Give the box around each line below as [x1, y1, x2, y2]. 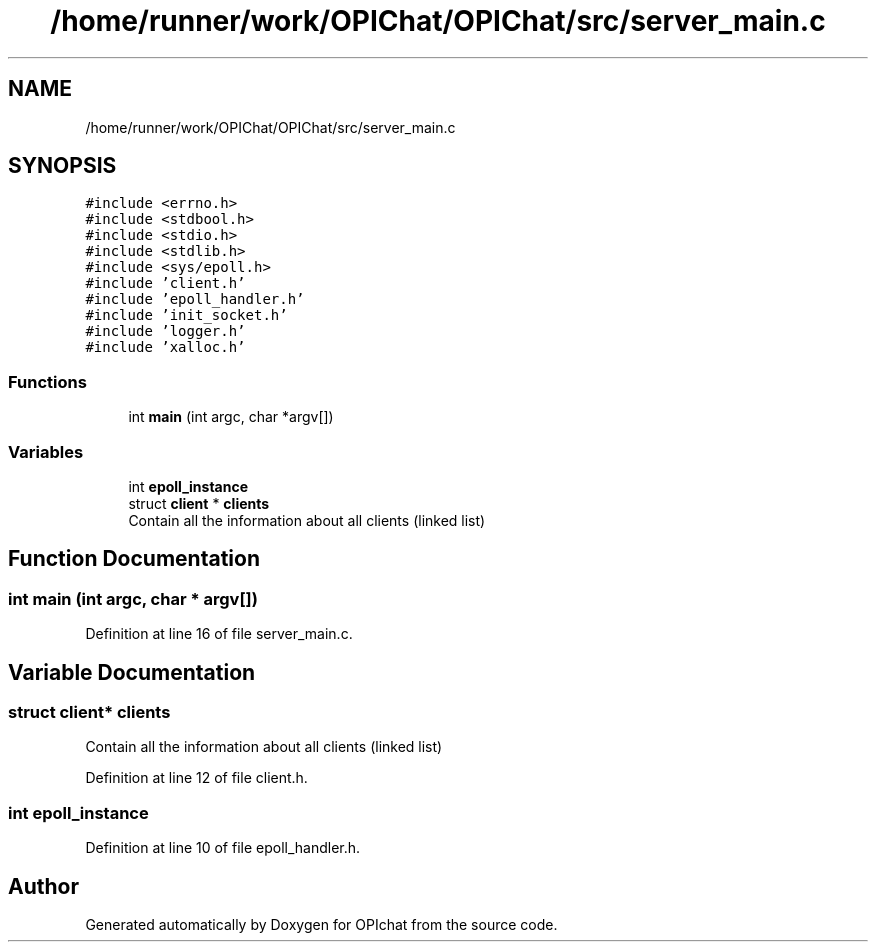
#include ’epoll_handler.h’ [85, 291, 305, 308]
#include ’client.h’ [85, 275, 246, 292]
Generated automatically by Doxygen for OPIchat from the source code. [85, 915, 558, 933]
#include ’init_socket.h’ [85, 307, 288, 324]
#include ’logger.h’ [85, 323, 246, 340]
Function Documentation [8, 546, 260, 572]
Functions [8, 371, 87, 392]
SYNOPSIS [8, 153, 117, 179]
